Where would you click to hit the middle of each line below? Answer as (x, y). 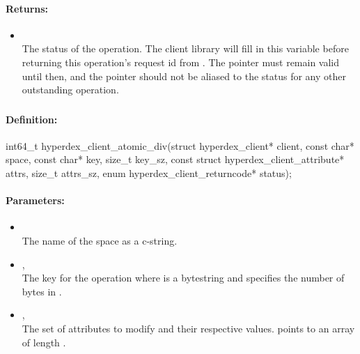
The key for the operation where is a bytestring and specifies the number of (183, 278)
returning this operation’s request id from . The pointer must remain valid (181, 62)
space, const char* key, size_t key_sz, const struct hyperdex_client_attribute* (175, 159)
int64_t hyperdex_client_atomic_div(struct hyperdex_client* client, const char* (180, 145)
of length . (44, 342)
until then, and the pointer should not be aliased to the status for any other (184, 76)
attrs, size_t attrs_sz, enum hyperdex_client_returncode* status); (149, 173)
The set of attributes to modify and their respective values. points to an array (188, 329)
